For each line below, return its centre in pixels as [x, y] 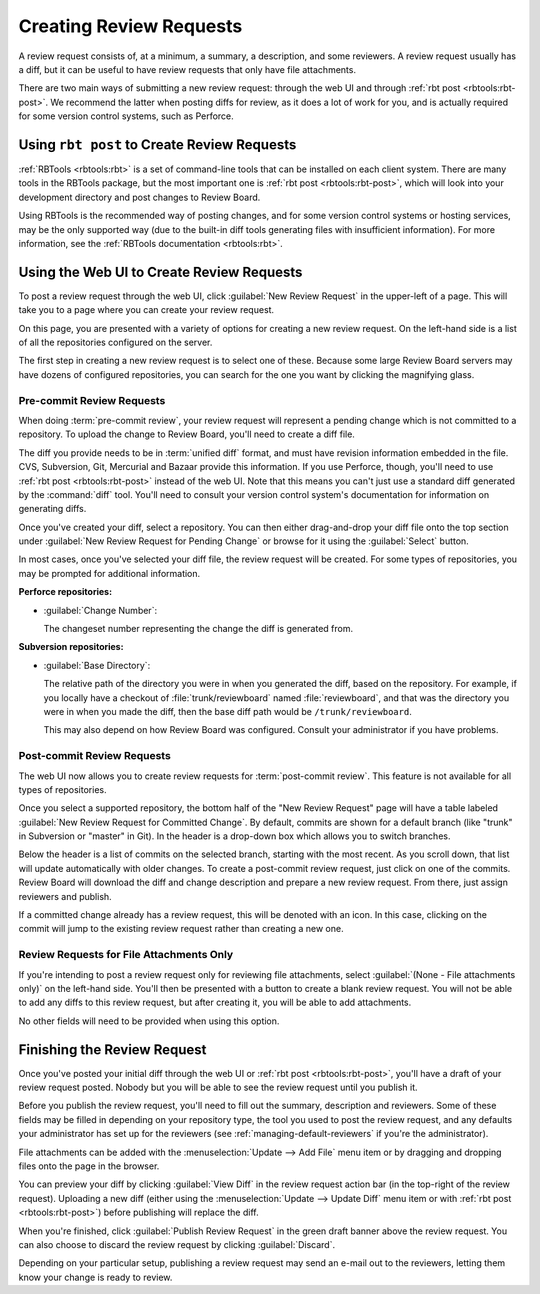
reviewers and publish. [65, 896]
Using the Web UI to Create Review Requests [160, 271]
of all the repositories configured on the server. [115, 342]
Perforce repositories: [65, 592]
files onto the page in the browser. [89, 1166]
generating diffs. [52, 509]
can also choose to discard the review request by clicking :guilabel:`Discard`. [176, 1244]
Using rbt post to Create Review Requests [157, 144]
